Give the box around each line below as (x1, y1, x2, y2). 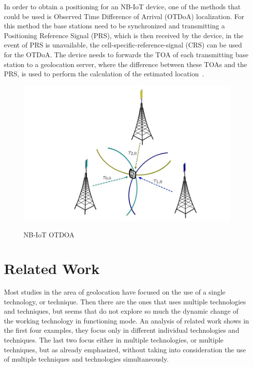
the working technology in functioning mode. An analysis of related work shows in (4, 315, 249, 325)
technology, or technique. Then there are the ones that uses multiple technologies (4, 296, 246, 306)
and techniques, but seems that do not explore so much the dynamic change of (4, 306, 238, 316)
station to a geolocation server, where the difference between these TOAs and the (4, 59, 247, 69)
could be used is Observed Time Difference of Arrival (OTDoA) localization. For (4, 11, 244, 21)
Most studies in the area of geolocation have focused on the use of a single (4, 286, 226, 297)
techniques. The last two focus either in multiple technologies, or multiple (4, 334, 224, 344)
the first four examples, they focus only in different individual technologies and (4, 325, 239, 335)
